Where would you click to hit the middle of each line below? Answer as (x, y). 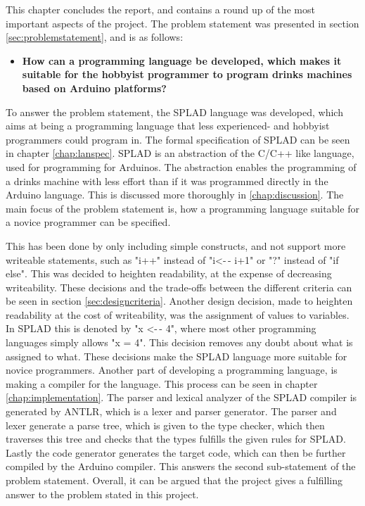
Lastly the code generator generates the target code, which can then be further (176, 452)
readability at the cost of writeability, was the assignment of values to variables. (178, 314)
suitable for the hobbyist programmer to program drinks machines (187, 74)
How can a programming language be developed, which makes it (182, 60)
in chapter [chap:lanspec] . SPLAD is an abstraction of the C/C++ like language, (180, 153)
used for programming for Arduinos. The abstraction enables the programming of (181, 166)
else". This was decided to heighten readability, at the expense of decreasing (169, 273)
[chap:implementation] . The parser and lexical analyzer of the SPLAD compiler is (181, 397)
